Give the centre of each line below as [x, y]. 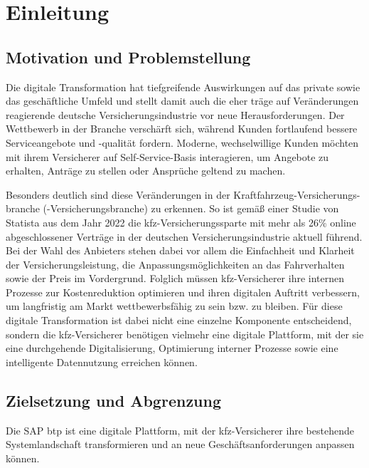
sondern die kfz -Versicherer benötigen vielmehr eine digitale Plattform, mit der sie [185, 334]
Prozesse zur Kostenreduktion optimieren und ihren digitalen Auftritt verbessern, [183, 292]
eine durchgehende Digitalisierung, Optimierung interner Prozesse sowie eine [172, 348]
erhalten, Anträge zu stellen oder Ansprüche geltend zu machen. [146, 171]
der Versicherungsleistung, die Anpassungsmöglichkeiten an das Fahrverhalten [175, 264]
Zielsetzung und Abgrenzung [114, 400]
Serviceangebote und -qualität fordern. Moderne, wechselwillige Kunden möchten [182, 142]
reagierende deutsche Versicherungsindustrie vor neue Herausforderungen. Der [175, 114]
